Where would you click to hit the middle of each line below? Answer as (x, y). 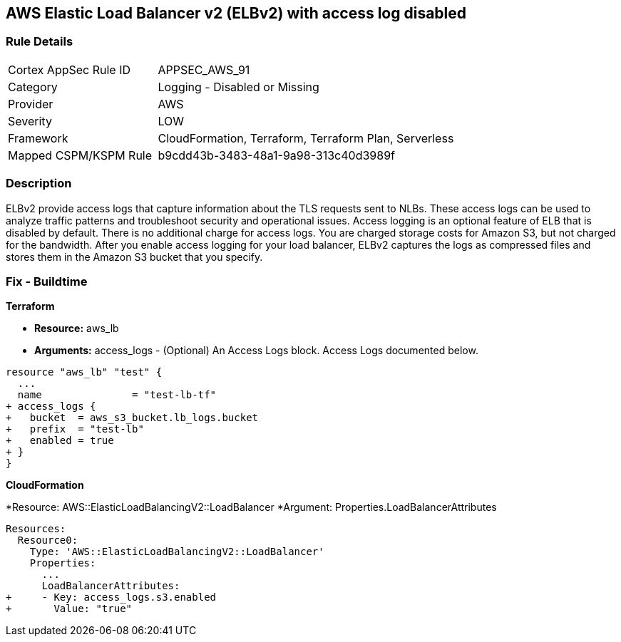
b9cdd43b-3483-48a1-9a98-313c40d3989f (276, 155)
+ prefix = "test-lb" (75, 429)
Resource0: (48, 540)
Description (39, 183)
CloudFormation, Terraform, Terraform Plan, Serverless (306, 138)
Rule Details (40, 42)
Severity (30, 121)
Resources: (36, 529)
